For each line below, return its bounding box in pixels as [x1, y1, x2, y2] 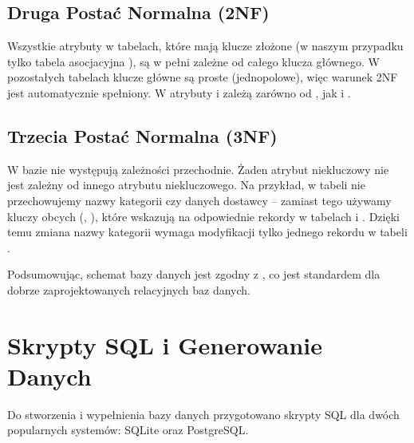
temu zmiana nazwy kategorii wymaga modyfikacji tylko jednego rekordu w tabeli [7, 223, 408, 240]
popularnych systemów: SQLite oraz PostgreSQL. [7, 421, 249, 438]
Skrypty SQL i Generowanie [7, 328, 323, 361]
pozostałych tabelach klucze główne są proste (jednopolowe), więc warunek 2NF [7, 69, 398, 85]
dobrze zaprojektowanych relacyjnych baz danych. [7, 281, 251, 298]
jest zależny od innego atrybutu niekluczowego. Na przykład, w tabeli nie [7, 176, 365, 193]
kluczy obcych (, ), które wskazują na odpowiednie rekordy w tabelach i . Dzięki [7, 208, 400, 224]
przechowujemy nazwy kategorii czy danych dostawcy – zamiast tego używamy [7, 192, 392, 208]
